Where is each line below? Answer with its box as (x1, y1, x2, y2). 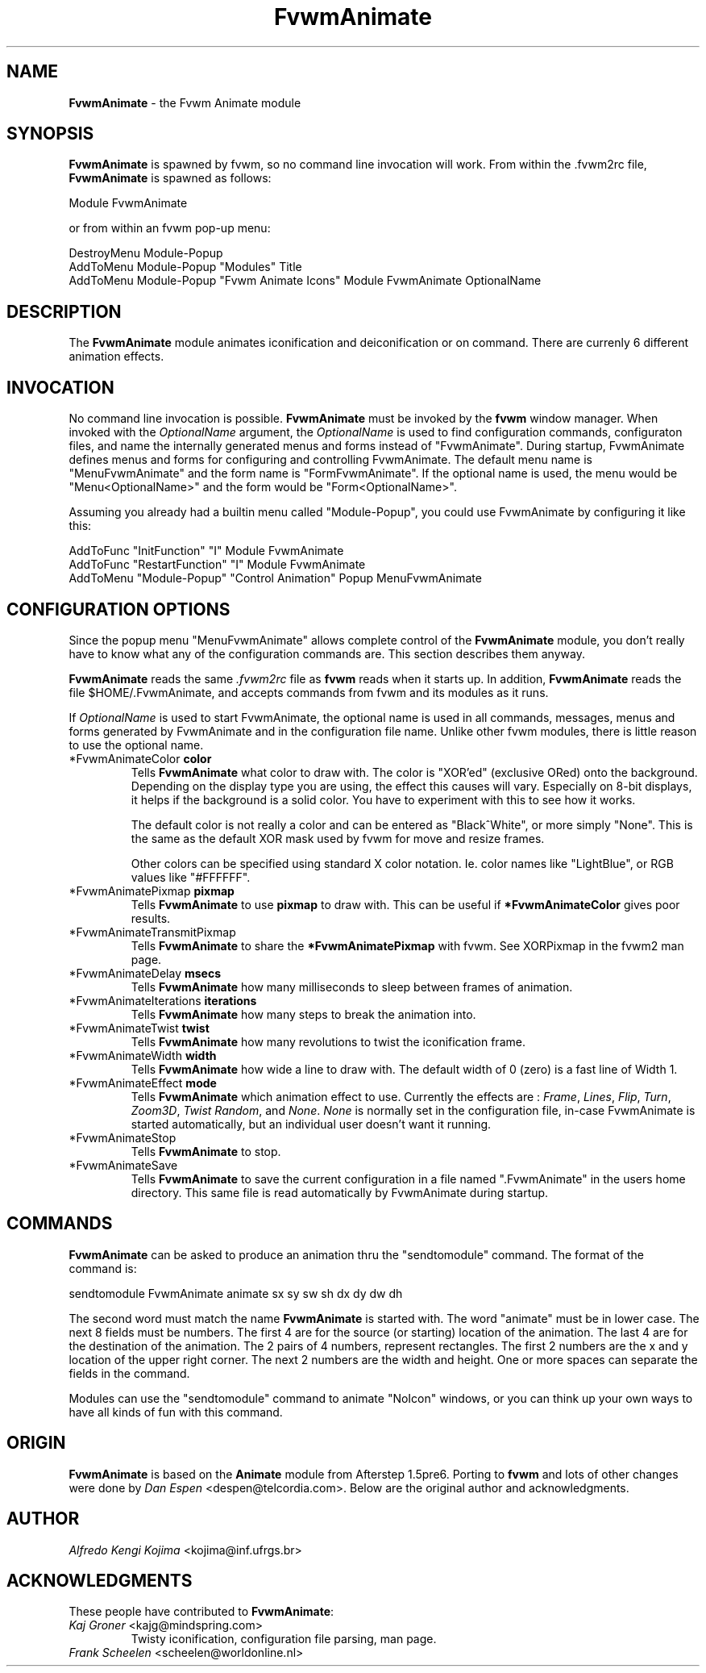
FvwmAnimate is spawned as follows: (69, 171, 272, 186)
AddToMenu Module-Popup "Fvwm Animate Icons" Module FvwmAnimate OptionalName (69, 273, 542, 288)
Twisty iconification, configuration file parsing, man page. (131, 1632, 437, 1646)
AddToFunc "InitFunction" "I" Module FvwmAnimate (69, 544, 344, 558)
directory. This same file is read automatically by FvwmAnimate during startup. (131, 1185, 549, 1199)
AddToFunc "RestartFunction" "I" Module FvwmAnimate (69, 557, 366, 572)
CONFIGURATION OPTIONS (6, 599, 230, 620)
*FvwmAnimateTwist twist (69, 1020, 210, 1035)
